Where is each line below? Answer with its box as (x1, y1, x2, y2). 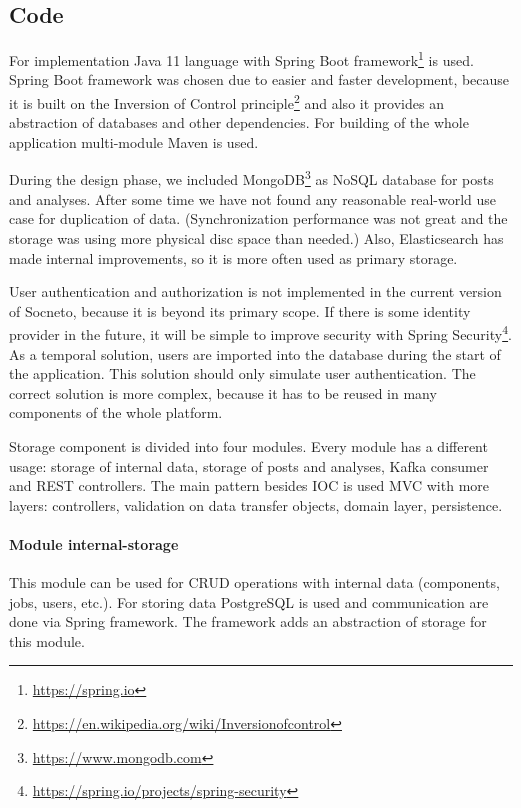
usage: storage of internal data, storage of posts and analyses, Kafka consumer (9, 455, 489, 476)
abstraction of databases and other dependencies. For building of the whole (9, 112, 469, 133)
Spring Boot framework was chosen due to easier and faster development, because (9, 69, 510, 90)
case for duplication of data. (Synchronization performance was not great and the (9, 208, 508, 229)
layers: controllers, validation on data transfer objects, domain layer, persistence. (9, 494, 503, 515)
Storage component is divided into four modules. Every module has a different (9, 435, 488, 456)
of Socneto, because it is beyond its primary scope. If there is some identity (9, 300, 471, 321)
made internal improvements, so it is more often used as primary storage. (9, 247, 458, 268)
